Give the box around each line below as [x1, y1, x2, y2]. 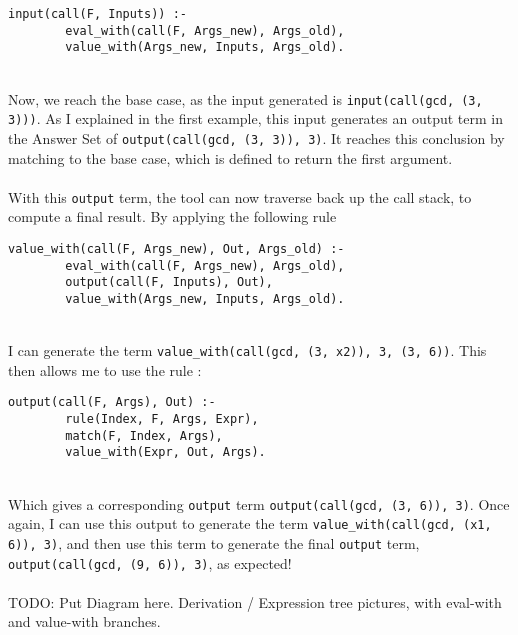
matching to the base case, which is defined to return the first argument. [8, 147, 453, 168]
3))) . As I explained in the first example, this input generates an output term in [8, 108, 503, 129]
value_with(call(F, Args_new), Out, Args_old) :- [8, 241, 345, 256]
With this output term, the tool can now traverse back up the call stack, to [8, 186, 472, 207]
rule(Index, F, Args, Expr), [65, 412, 259, 427]
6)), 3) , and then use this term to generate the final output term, [8, 532, 420, 553]
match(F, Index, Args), [65, 428, 223, 443]
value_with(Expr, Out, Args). [65, 445, 266, 460]
